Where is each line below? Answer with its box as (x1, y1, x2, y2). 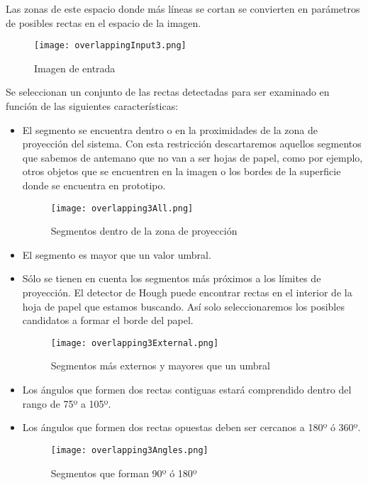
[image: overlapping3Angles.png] (50, 445, 208, 455)
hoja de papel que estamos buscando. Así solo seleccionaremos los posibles (22, 299, 345, 313)
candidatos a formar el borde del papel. (22, 313, 194, 328)
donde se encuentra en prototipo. (22, 178, 166, 192)
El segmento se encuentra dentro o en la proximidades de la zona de (22, 122, 318, 137)
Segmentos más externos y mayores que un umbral (50, 358, 270, 373)
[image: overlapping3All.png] (50, 203, 194, 213)
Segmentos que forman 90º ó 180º (50, 465, 197, 480)
